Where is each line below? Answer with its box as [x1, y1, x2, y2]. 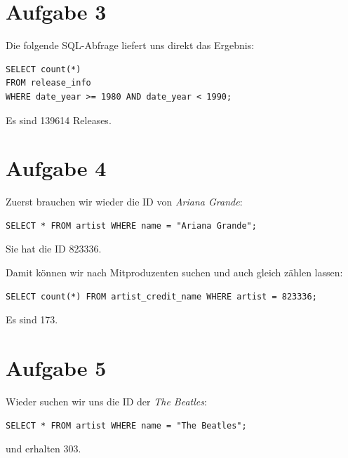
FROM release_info [6, 78, 91, 88]
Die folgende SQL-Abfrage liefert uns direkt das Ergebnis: [6, 38, 255, 53]
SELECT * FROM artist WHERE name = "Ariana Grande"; [6, 220, 257, 231]
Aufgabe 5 [6, 353, 107, 382]
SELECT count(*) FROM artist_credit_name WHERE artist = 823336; [6, 291, 317, 302]
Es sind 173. [6, 312, 58, 327]
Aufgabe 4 [6, 154, 107, 182]
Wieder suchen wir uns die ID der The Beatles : [6, 393, 207, 408]
